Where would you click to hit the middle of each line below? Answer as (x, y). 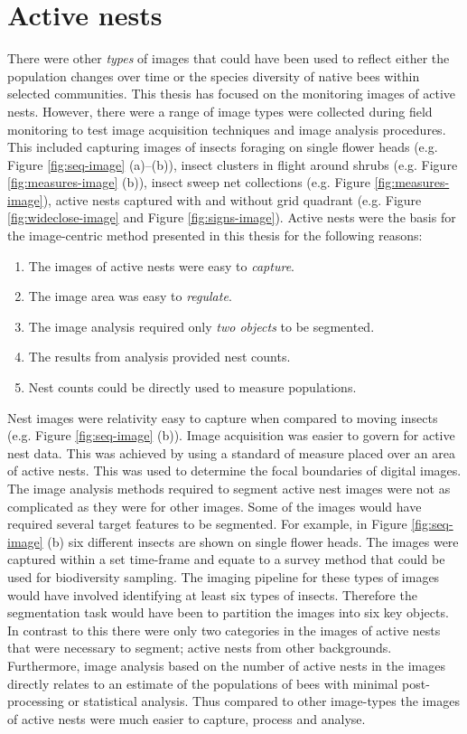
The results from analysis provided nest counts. (159, 357)
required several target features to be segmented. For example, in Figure (207, 524)
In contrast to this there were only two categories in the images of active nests (224, 630)
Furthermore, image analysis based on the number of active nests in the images (226, 665)
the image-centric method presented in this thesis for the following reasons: (215, 235)
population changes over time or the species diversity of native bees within (214, 75)
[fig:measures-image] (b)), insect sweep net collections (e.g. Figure (189, 182)
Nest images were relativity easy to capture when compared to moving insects (223, 417)
